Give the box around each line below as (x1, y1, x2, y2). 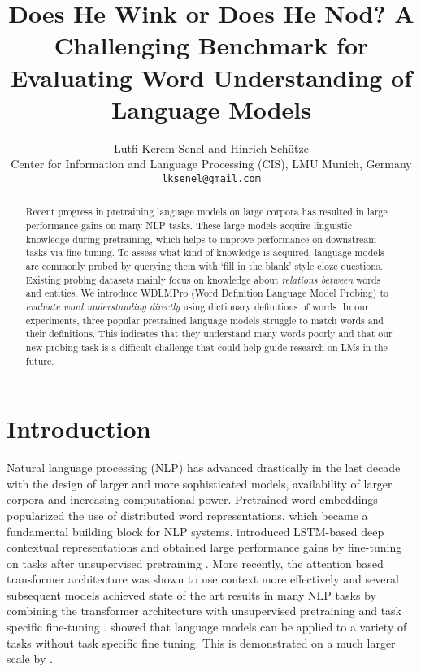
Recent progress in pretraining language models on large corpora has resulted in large (25, 205, 388, 219)
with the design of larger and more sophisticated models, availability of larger (7, 475, 393, 492)
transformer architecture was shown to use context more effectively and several (7, 570, 399, 587)
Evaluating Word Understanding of (10, 60, 413, 93)
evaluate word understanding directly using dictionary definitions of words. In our (25, 299, 369, 313)
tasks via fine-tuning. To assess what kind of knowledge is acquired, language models (25, 245, 384, 259)
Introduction (7, 412, 151, 445)
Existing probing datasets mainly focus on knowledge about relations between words (25, 272, 381, 286)
